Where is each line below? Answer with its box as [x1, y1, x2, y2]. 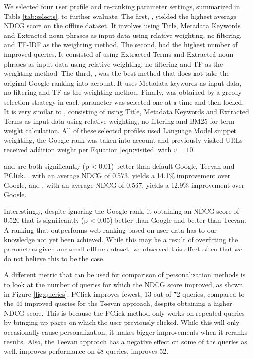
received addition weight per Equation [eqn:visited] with [4, 144, 172, 154]
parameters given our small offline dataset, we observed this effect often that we [4, 244, 242, 254]
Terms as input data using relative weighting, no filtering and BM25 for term [4, 116, 234, 126]
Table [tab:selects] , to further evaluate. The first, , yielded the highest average [4, 11, 236, 21]
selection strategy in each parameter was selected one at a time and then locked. [4, 96, 244, 107]
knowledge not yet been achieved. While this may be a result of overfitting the [4, 234, 238, 244]
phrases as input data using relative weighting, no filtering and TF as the [4, 58, 223, 69]
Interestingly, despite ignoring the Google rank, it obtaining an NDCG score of [4, 205, 239, 215]
